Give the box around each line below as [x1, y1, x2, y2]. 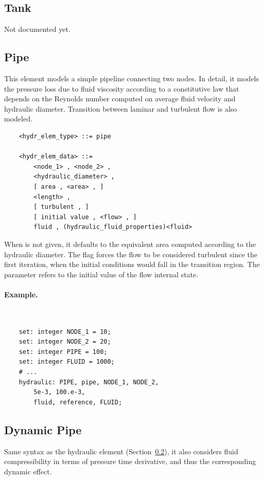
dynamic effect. [4, 466, 52, 476]
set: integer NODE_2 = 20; [19, 338, 111, 346]
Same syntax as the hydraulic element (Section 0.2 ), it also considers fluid [4, 446, 238, 456]
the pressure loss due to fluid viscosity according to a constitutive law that [4, 83, 239, 94]
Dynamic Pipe [4, 421, 82, 437]
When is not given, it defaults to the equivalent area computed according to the [4, 238, 256, 249]
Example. [4, 289, 38, 299]
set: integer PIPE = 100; [19, 348, 108, 355]
